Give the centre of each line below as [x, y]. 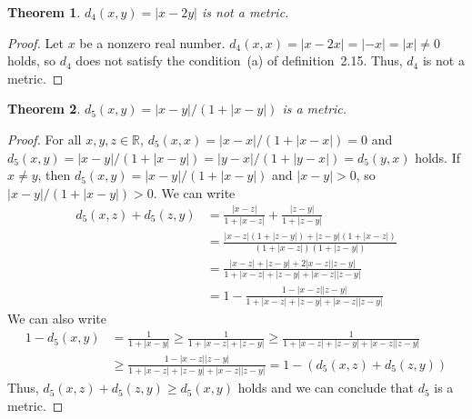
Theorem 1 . [44, 12]
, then [54, 175]
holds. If [437, 157]
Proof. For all [45, 139]
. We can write [194, 192]
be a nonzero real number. [152, 42]
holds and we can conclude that [326, 388]
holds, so [32, 60]
